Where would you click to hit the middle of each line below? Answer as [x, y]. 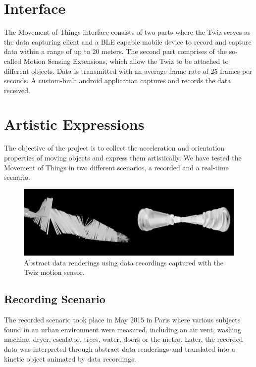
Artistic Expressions [74, 124]
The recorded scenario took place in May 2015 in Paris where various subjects [122, 320]
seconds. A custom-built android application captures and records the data [118, 80]
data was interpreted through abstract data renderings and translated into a [120, 349]
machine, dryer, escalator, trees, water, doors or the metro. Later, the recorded [124, 339]
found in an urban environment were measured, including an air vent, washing [123, 329]
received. [17, 90]
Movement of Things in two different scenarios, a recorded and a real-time [116, 167]
